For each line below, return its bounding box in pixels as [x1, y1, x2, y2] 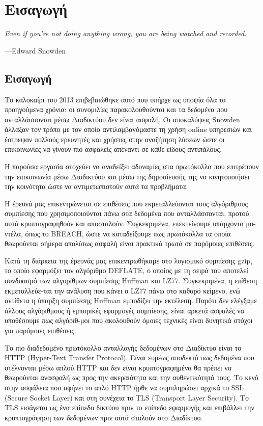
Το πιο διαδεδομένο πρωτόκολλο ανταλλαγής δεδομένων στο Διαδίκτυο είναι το [5, 342, 242, 353]
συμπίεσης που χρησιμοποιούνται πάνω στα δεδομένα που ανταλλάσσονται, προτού [5, 208, 249, 219]
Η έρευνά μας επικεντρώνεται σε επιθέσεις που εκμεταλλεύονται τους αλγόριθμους [5, 198, 248, 208]
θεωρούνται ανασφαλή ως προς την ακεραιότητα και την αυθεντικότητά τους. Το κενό [5, 372, 258, 383]
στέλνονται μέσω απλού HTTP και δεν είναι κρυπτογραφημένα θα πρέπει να [5, 362, 231, 372]
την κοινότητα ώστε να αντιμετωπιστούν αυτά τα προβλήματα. [5, 181, 188, 192]
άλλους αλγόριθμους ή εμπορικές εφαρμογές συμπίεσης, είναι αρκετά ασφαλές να [5, 305, 244, 315]
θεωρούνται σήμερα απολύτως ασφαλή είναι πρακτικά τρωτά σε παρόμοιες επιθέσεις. [5, 238, 255, 249]
